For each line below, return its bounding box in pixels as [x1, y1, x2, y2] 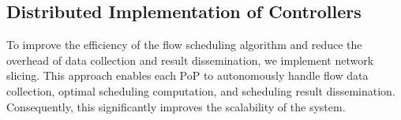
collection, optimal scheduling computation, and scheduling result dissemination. [6, 82, 395, 99]
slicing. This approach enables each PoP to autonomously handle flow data [6, 67, 369, 84]
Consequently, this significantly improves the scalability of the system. [6, 98, 346, 114]
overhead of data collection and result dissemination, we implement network [6, 51, 374, 68]
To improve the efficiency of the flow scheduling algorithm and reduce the [6, 36, 362, 53]
